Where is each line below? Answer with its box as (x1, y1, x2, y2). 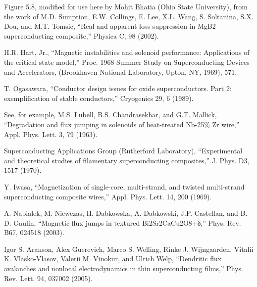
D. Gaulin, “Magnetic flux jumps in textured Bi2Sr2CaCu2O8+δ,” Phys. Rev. (4, 217, 241, 228)
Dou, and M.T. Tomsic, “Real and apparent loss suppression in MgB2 (4, 21, 216, 31)
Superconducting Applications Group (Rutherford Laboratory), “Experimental (4, 145, 243, 156)
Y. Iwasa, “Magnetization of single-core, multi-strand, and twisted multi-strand (4, 181, 245, 191)
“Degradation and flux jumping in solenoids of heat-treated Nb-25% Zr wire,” (4, 119, 240, 129)
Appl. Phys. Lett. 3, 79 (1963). (4, 129, 98, 139)
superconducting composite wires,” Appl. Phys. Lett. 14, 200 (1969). (4, 191, 212, 201)
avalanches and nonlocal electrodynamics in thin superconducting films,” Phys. (4, 263, 243, 274)
